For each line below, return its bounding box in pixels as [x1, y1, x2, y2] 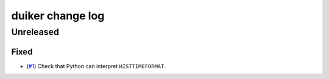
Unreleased [11, 27, 59, 37]
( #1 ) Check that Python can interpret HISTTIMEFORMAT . [26, 62, 166, 69]
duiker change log [11, 9, 105, 22]
